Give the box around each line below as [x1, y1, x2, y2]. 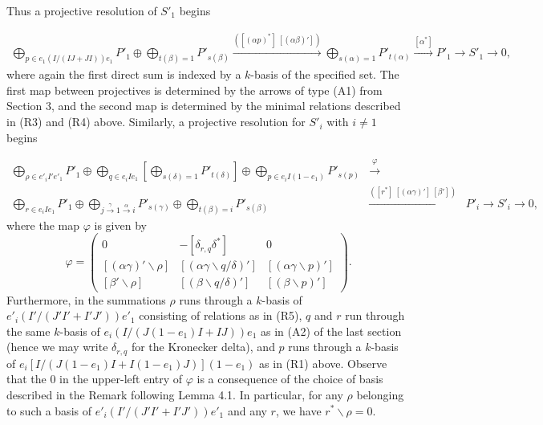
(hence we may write [6, 338, 108, 355]
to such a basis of [6, 402, 91, 419]
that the [6, 370, 47, 387]
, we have [275, 402, 322, 419]
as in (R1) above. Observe [259, 354, 387, 371]
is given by [94, 216, 147, 233]
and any [227, 402, 267, 419]
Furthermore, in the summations [6, 291, 166, 308]
